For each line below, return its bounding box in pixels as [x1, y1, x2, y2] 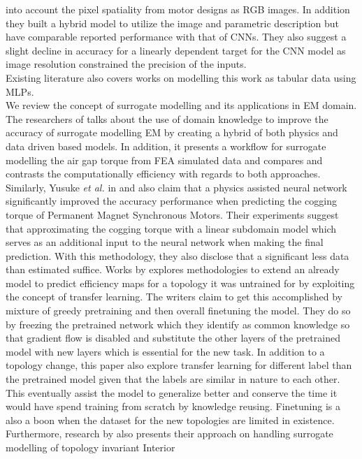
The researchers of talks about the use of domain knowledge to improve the [6, 111, 328, 126]
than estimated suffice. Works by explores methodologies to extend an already [6, 262, 340, 277]
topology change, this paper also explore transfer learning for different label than [6, 358, 352, 372]
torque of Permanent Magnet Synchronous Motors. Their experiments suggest [6, 207, 339, 221]
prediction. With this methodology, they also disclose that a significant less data [6, 248, 349, 263]
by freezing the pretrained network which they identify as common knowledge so [6, 316, 350, 331]
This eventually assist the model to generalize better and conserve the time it [6, 385, 338, 400]
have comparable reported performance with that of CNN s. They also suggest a [6, 29, 347, 44]
